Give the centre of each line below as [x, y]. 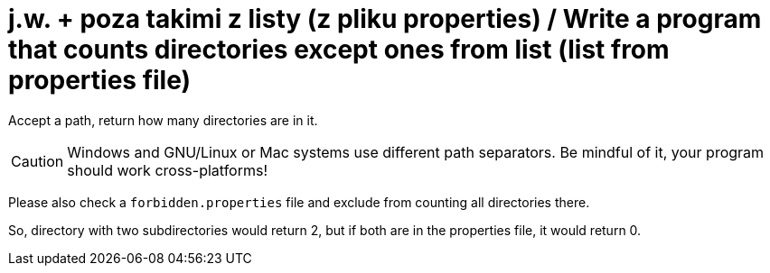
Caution [38, 161]
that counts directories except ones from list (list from [339, 50]
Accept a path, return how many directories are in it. [163, 120]
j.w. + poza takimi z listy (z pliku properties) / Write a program [385, 19]
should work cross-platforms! [168, 170]
